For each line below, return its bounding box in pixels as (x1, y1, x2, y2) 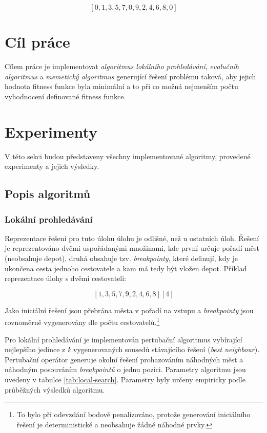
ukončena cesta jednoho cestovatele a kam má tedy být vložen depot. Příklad (5, 263, 247, 273)
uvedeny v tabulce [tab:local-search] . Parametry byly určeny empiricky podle (5, 374, 245, 384)
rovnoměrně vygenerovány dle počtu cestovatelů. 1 (5, 315, 160, 328)
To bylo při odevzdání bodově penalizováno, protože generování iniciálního (16, 409, 251, 420)
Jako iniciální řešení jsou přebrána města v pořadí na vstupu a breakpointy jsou (5, 305, 254, 315)
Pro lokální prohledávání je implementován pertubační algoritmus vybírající (5, 334, 242, 344)
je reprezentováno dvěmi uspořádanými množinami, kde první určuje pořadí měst (5, 243, 260, 253)
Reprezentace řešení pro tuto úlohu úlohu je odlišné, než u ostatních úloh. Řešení (5, 232, 259, 243)
